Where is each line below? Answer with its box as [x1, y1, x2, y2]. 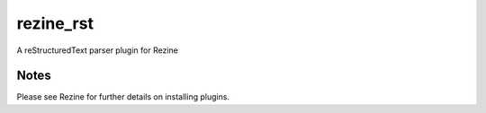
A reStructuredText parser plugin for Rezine [16, 45, 179, 56]
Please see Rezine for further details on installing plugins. [16, 91, 229, 102]
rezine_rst [16, 13, 94, 33]
